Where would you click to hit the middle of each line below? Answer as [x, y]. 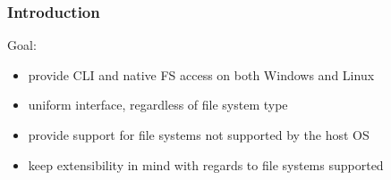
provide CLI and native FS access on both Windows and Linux [201, 74]
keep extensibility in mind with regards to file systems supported [206, 164]
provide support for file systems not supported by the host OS [199, 135]
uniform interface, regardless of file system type [158, 105]
